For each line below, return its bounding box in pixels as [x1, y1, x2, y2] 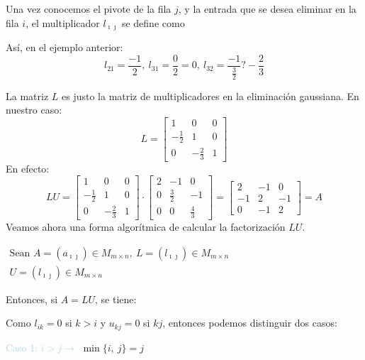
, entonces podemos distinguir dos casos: [162, 315, 337, 330]
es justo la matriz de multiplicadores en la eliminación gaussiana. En [61, 88, 359, 103]
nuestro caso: [6, 102, 62, 117]
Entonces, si [6, 291, 58, 306]
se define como [121, 15, 185, 30]
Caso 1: [6, 339, 38, 354]
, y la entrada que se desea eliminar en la [178, 1, 356, 16]
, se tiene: [95, 291, 137, 306]
